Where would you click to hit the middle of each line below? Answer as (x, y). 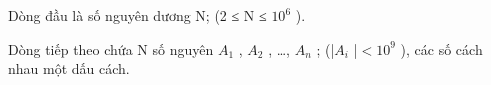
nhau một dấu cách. (69, 68)
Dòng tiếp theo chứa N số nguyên (111, 48)
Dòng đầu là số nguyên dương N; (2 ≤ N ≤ (137, 15)
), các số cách (441, 48)
